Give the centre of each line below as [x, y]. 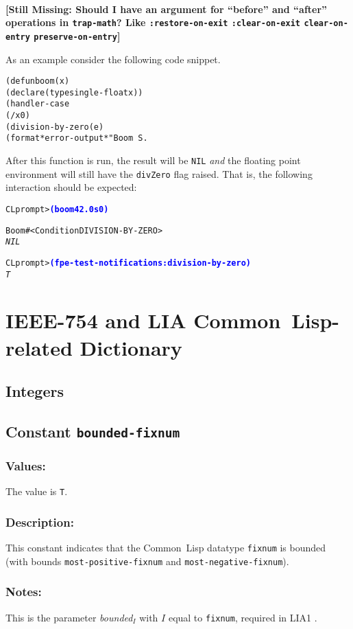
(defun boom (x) [38, 81]
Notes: [24, 592]
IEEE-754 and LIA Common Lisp [169, 320]
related [39, 347]
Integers [35, 391]
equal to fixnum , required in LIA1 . [243, 617]
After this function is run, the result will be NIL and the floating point [153, 160]
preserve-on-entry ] [77, 35]
